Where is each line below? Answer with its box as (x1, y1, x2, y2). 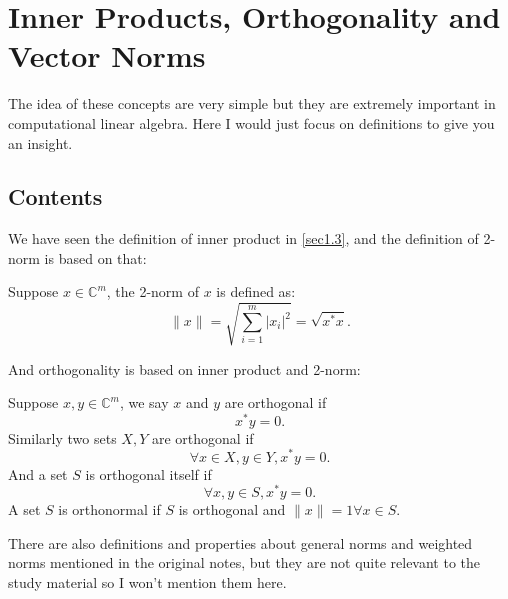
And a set (8, 463, 68, 484)
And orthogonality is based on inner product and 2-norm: (8, 358, 361, 379)
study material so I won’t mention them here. (8, 572, 287, 593)
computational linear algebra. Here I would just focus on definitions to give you (8, 112, 495, 133)
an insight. (8, 132, 73, 153)
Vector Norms (8, 35, 206, 76)
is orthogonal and (178, 499, 286, 520)
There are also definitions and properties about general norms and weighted (8, 532, 473, 553)
